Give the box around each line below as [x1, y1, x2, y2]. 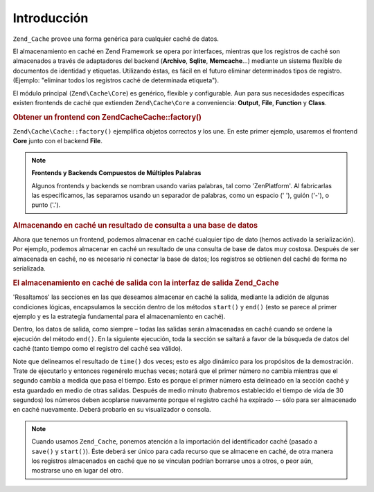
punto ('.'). [31, 201, 61, 209]
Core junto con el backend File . [12, 137, 103, 145]
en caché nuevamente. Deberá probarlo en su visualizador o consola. [12, 406, 211, 414]
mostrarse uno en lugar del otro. [31, 466, 124, 475]
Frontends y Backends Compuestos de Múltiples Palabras [31, 169, 202, 177]
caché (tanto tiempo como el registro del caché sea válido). [12, 345, 183, 353]
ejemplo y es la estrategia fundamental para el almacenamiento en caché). [12, 312, 226, 320]
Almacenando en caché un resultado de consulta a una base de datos [12, 220, 258, 230]
